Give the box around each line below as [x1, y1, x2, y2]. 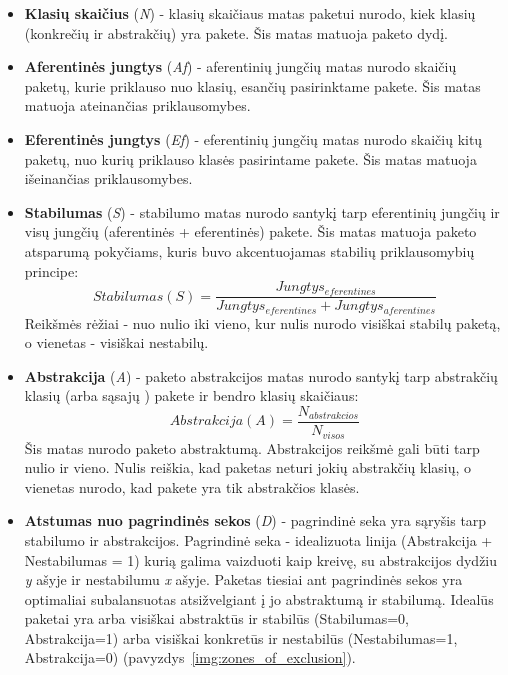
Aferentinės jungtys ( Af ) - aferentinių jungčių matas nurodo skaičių [24, 56, 457, 77]
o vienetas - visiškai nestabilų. [24, 332, 209, 353]
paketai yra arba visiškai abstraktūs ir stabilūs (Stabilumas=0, [24, 608, 409, 629]
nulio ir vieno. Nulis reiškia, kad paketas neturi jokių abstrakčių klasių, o [24, 457, 472, 478]
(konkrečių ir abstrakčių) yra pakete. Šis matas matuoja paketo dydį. [24, 22, 448, 43]
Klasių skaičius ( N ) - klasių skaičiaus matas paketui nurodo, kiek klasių [24, 3, 476, 23]
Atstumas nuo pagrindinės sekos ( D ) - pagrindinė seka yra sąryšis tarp [24, 510, 487, 531]
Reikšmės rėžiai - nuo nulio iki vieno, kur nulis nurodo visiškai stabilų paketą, [24, 312, 501, 333]
